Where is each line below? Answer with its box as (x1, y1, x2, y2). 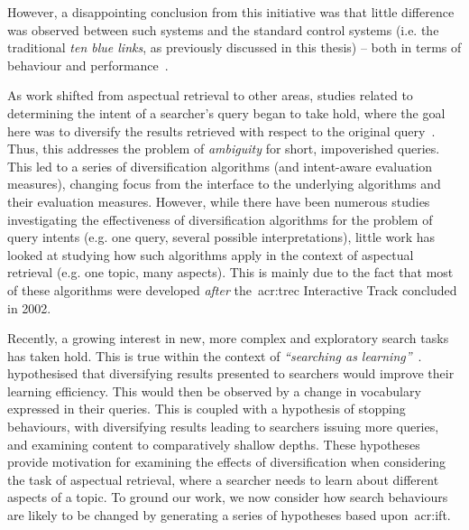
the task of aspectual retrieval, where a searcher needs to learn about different (7, 470, 439, 488)
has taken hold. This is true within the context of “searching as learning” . (7, 346, 422, 365)
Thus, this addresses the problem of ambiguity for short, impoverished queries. (7, 139, 440, 158)
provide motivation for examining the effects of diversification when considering (7, 452, 446, 471)
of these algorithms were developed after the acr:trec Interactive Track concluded (7, 280, 457, 299)
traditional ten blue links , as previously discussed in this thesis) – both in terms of (7, 38, 462, 57)
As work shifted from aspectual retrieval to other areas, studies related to (7, 86, 413, 105)
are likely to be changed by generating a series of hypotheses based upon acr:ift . (7, 506, 451, 525)
